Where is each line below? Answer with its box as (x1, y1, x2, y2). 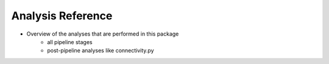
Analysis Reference (11, 9, 113, 22)
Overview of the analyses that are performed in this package (26, 30, 179, 37)
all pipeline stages (47, 38, 93, 45)
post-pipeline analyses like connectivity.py (47, 47, 155, 54)
